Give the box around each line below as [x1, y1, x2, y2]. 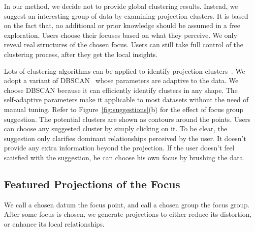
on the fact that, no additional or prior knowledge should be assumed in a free [4, 20, 240, 30]
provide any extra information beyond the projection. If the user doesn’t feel [4, 143, 235, 153]
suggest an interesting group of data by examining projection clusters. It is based [4, 10, 249, 21]
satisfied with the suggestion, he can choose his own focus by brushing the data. [4, 152, 245, 162]
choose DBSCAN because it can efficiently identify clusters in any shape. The [4, 85, 238, 95]
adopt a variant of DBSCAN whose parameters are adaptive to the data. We [4, 75, 239, 86]
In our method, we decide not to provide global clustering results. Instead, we [4, 1, 238, 11]
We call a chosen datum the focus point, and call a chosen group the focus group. [4, 199, 250, 209]
